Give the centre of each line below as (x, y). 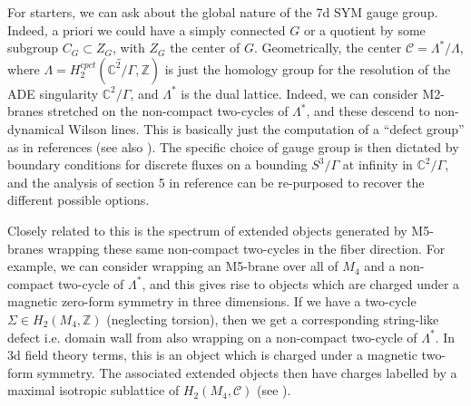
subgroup (33, 48)
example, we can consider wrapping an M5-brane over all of (173, 266)
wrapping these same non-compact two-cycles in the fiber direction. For (246, 248)
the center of (205, 48)
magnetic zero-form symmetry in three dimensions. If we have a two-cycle (212, 301)
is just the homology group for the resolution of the (308, 68)
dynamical (36, 128)
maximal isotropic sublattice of (93, 390)
